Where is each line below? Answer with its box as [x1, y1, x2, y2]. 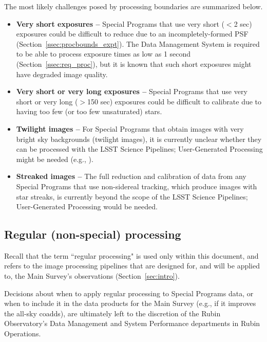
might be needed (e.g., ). [16, 153, 93, 164]
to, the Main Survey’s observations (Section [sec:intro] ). [4, 271, 180, 281]
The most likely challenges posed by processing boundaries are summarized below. [4, 1, 263, 11]
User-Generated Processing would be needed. [16, 201, 158, 212]
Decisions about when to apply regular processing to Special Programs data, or [4, 287, 254, 298]
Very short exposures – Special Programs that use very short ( [16, 18, 224, 29]
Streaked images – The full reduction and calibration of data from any [16, 171, 246, 182]
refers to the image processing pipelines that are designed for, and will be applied [4, 260, 260, 271]
